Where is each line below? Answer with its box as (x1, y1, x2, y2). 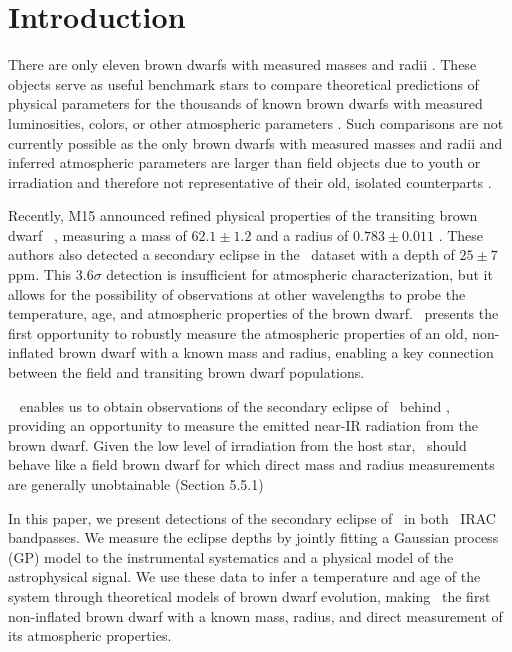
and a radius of (256, 224, 349, 245)
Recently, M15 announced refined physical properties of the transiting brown (8, 205, 478, 226)
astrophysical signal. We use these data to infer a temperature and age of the (8, 566, 481, 587)
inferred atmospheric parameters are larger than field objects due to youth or (8, 152, 481, 173)
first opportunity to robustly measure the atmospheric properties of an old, (8, 322, 468, 343)
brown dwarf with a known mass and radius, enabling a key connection (58, 342, 494, 363)
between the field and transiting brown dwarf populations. (8, 362, 365, 383)
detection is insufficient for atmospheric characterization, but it (106, 264, 493, 285)
